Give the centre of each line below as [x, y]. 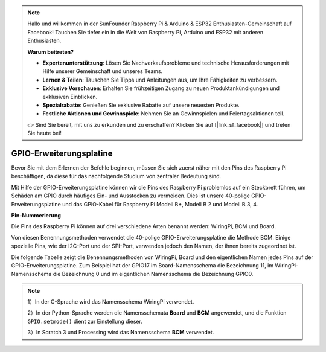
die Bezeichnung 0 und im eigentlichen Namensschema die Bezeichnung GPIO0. [153, 274]
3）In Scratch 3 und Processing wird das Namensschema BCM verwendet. [121, 333]
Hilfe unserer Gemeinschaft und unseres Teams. [103, 71]
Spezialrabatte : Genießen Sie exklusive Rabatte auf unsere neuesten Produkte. [141, 105]
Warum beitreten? [51, 52]
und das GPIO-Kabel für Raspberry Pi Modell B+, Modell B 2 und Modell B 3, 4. [160, 204]
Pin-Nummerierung [36, 215]
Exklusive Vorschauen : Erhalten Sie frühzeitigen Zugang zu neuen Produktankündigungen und [161, 88]
